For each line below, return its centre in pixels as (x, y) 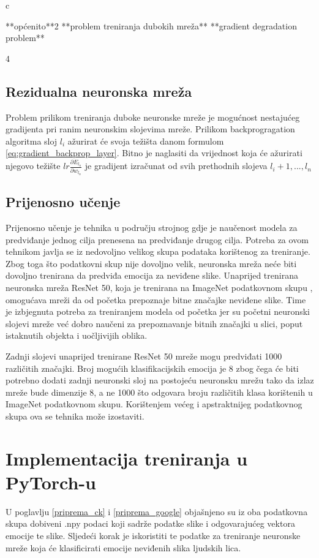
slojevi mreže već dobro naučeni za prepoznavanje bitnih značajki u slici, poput (154, 323)
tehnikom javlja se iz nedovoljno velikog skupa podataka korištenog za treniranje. (158, 251)
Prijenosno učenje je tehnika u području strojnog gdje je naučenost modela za (152, 228)
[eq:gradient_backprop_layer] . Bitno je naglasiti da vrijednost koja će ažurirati (154, 153)
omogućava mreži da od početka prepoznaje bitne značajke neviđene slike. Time (156, 299)
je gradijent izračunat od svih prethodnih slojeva (176, 166)
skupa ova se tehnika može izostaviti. (75, 416)
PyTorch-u (51, 482)
